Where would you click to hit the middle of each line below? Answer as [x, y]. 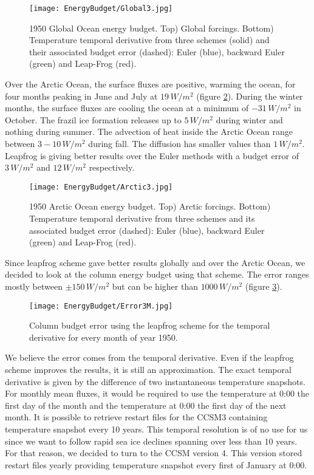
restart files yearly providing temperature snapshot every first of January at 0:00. [156, 464]
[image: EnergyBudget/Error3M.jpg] [101, 306]
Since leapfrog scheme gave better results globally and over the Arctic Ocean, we [155, 262]
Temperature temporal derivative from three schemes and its [142, 218]
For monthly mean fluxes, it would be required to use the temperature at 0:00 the [157, 393]
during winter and [249, 119]
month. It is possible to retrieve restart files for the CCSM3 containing [136, 417]
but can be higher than [155, 286]
